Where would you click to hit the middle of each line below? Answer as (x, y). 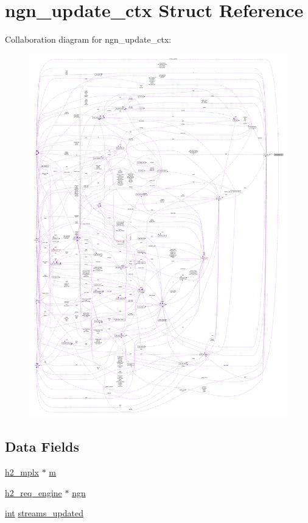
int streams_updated (44, 513)
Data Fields (42, 447)
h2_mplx (22, 472)
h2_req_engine (33, 492)
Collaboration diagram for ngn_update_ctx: (88, 39)
